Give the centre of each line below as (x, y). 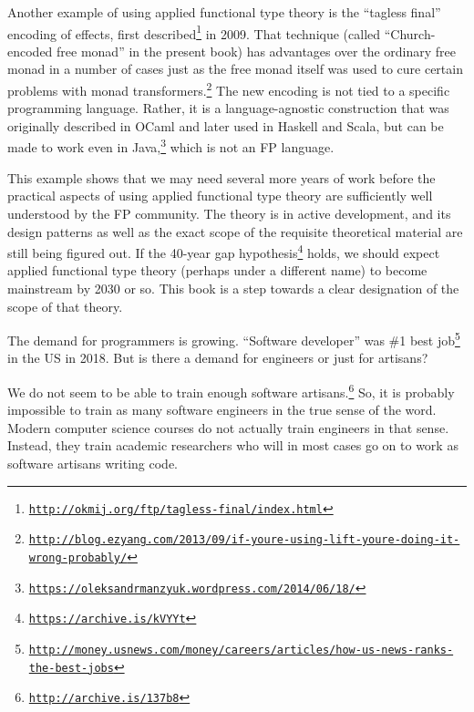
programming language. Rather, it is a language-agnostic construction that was (228, 108)
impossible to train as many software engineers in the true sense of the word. (222, 410)
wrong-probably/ (78, 557)
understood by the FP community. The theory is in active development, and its (229, 213)
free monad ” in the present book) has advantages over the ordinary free (257, 51)
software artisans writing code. (93, 463)
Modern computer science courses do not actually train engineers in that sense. (228, 427)
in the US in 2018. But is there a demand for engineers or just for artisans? (218, 358)
